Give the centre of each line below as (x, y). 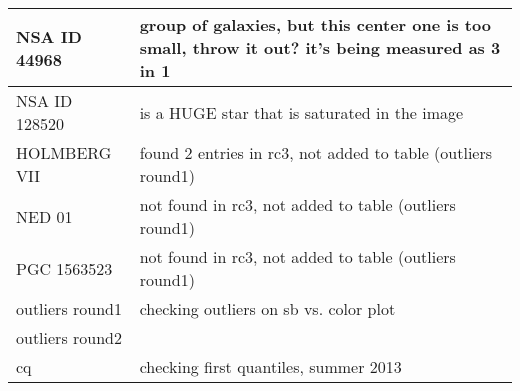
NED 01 (44, 216)
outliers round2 (69, 337)
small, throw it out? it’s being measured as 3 (320, 47)
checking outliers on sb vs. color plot (267, 308)
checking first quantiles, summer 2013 (270, 366)
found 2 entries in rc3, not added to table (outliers (316, 152)
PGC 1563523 (64, 268)
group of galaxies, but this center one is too (315, 24)
